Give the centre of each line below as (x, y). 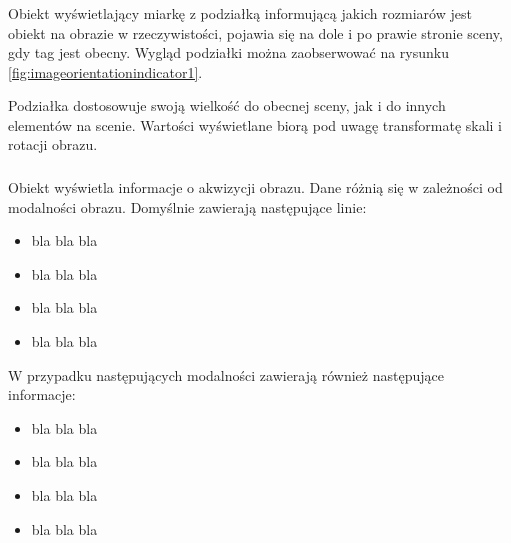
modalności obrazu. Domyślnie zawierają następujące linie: (187, 206)
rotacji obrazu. (53, 144)
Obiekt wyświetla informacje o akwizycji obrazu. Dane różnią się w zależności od (255, 187)
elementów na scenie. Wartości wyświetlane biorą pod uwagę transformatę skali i (255, 124)
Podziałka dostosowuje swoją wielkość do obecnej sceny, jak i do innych (227, 105)
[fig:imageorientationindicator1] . (105, 71)
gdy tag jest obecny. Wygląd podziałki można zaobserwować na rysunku (228, 52)
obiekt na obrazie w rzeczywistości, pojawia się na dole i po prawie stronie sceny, (255, 32)
